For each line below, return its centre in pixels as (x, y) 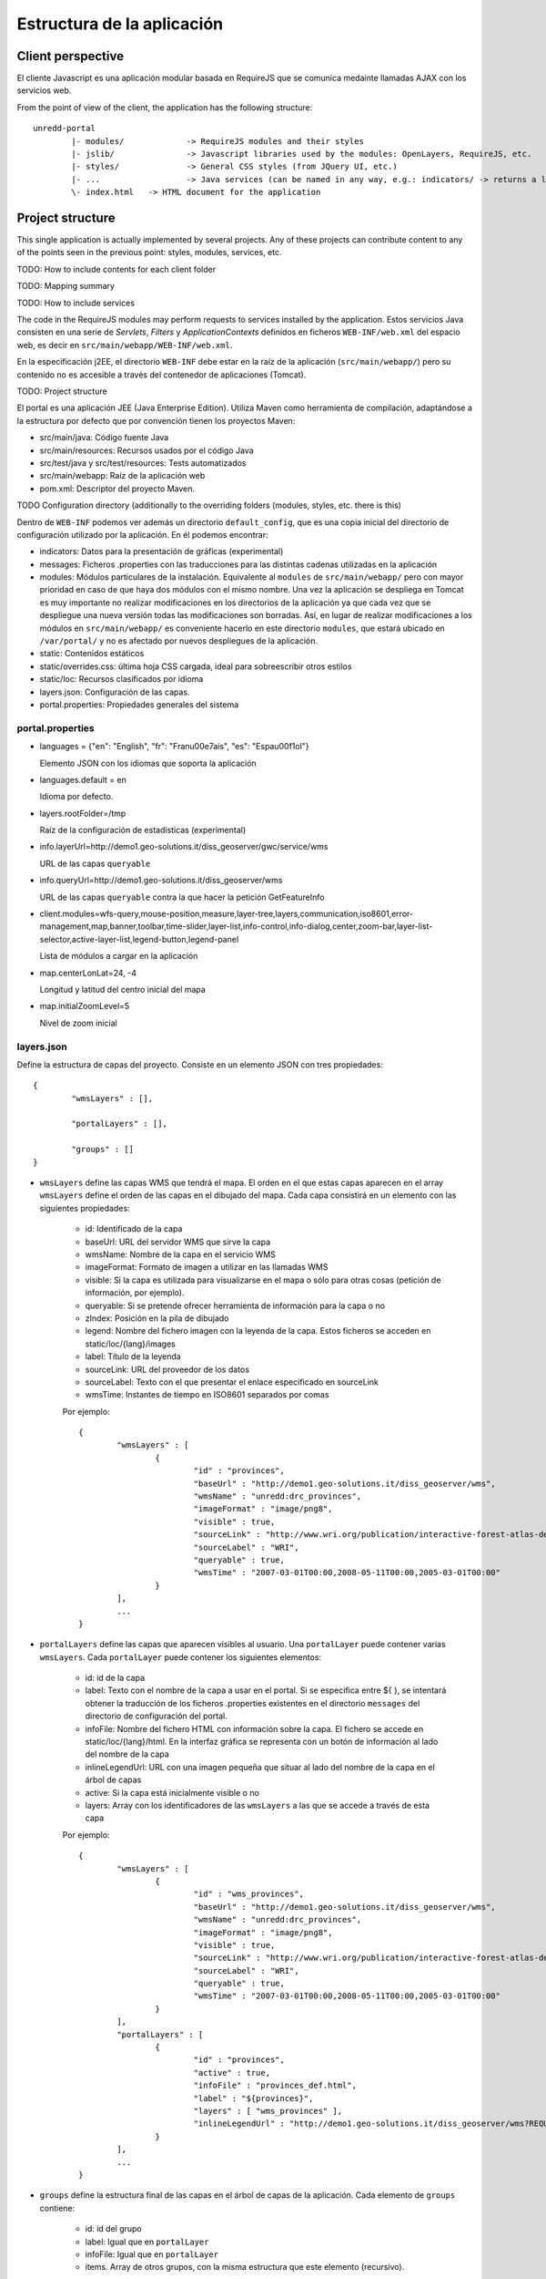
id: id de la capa (115, 1678)
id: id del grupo (113, 2229)
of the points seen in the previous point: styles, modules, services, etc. (149, 253)
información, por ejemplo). (135, 1293)
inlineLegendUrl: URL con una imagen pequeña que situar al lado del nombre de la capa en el (260, 1767)
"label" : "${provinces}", (253, 2098)
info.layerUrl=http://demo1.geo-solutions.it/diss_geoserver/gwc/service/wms (184, 847)
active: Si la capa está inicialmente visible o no (172, 1792)
